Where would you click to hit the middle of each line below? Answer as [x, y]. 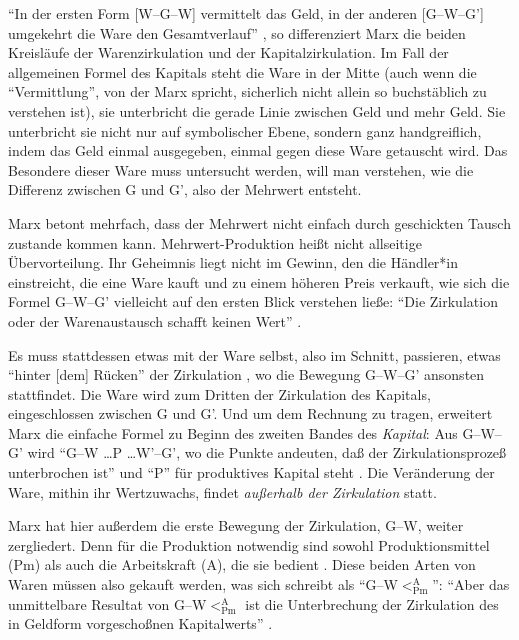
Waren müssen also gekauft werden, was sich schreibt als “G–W [203, 584]
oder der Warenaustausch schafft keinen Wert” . [155, 320]
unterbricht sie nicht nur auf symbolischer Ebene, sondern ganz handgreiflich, [245, 130]
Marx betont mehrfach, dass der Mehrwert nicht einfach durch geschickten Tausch [259, 222]
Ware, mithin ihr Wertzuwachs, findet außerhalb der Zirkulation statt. [222, 491]
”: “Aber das [471, 584]
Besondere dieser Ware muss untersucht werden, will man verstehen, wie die [241, 169]
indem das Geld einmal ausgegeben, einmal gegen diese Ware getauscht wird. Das [258, 150]
